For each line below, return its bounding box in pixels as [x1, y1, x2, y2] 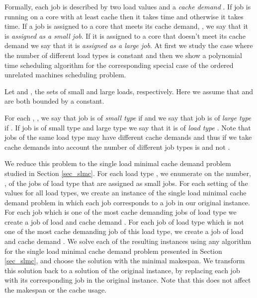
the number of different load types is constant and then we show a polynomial [4, 50, 242, 60]
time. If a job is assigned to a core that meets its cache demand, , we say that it [4, 21, 249, 31]
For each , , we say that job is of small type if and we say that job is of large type [4, 112, 252, 122]
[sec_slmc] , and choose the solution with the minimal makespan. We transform [4, 255, 245, 266]
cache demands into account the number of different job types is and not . [4, 141, 230, 152]
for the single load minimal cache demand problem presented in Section [4, 245, 222, 256]
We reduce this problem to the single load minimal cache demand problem [4, 158, 231, 169]
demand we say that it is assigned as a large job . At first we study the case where [4, 40, 253, 51]
